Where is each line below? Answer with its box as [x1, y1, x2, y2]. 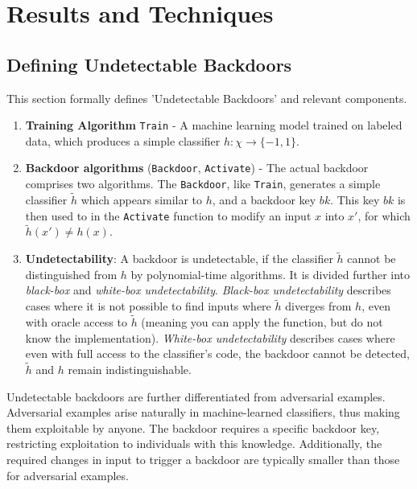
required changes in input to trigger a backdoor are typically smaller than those [6, 451, 400, 468]
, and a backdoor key [212, 191, 316, 208]
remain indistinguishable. [68, 361, 192, 378]
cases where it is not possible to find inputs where [25, 298, 271, 314]
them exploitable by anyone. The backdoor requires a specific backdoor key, [6, 419, 380, 436]
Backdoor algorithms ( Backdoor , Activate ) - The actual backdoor [25, 159, 369, 176]
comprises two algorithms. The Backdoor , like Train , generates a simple [25, 175, 381, 192]
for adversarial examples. [6, 466, 129, 483]
